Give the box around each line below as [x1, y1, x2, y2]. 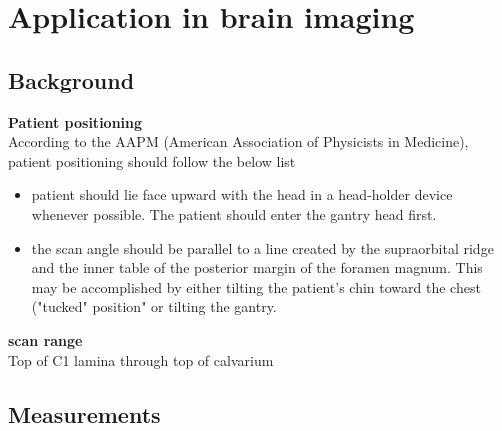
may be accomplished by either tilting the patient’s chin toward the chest [31, 276, 481, 297]
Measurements [8, 398, 161, 429]
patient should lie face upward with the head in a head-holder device [31, 184, 453, 205]
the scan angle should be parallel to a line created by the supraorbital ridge [31, 237, 494, 258]
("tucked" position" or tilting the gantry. [31, 296, 277, 317]
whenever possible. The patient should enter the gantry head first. [31, 203, 437, 224]
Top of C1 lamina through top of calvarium [8, 349, 274, 370]
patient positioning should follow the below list [8, 150, 296, 171]
